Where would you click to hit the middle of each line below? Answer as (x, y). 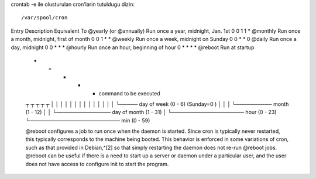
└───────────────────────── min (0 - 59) (88, 121)
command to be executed (129, 93)
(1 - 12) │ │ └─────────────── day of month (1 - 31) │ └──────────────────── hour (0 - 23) (151, 112)
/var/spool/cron (44, 18)
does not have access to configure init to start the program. (97, 164)
